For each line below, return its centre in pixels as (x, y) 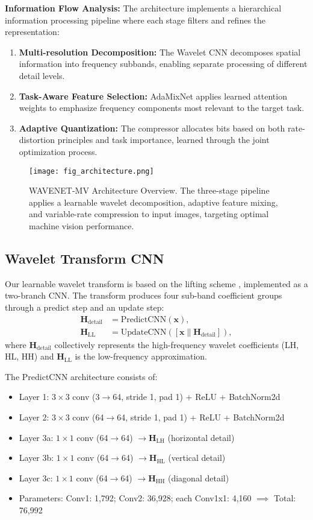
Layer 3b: (36, 458)
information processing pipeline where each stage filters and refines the (135, 20)
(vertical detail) (197, 458)
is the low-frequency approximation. (141, 356)
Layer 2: (34, 417)
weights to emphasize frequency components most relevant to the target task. (162, 108)
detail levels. (42, 75)
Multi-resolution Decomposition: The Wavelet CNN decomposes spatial (160, 52)
